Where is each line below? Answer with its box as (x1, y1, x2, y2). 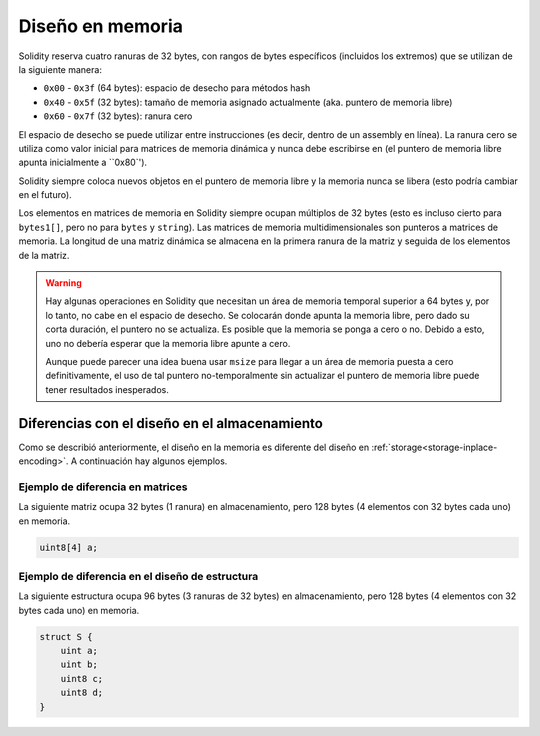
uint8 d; (60, 687, 104, 699)
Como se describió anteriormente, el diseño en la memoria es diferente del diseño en (18, 441, 370, 453)
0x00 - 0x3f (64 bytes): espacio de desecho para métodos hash (43, 82, 311, 94)
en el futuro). (18, 189, 72, 201)
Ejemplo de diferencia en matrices (18, 480, 188, 494)
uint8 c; (60, 673, 104, 684)
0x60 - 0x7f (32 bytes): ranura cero (43, 110, 193, 122)
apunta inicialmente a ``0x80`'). (18, 156, 148, 169)
